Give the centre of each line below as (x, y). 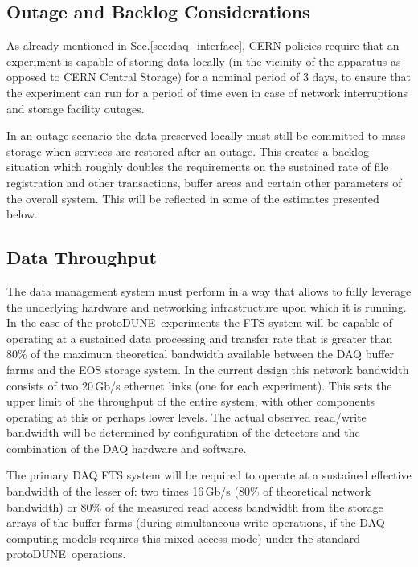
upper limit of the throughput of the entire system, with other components (191, 401)
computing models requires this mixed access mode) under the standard (184, 538)
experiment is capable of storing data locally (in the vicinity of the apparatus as (204, 61)
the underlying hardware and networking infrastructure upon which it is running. (207, 306)
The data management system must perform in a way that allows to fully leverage (209, 290)
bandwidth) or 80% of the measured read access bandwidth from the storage (195, 506)
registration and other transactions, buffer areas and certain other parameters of (204, 182)
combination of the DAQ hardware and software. (127, 448)
